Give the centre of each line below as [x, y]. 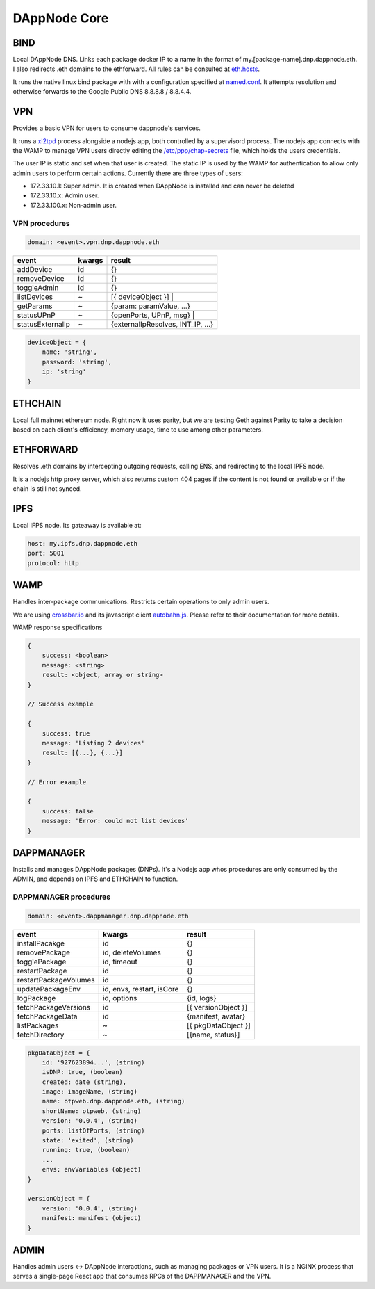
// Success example [60, 704]
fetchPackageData [47, 1016]
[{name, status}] [213, 1035]
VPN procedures [41, 223]
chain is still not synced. [48, 489]
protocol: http [53, 563]
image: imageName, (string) [90, 1092]
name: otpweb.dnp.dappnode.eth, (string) [114, 1101]
